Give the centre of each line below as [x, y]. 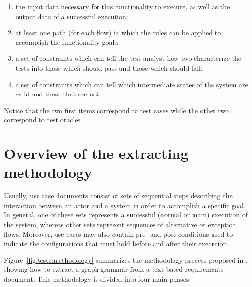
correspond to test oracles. [43, 120]
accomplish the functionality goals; [67, 42]
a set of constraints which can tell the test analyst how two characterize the [128, 58]
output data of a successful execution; [72, 16]
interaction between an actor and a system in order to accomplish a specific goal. [125, 205]
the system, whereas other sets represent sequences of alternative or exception [120, 224]
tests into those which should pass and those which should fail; [109, 67]
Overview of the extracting [96, 153]
